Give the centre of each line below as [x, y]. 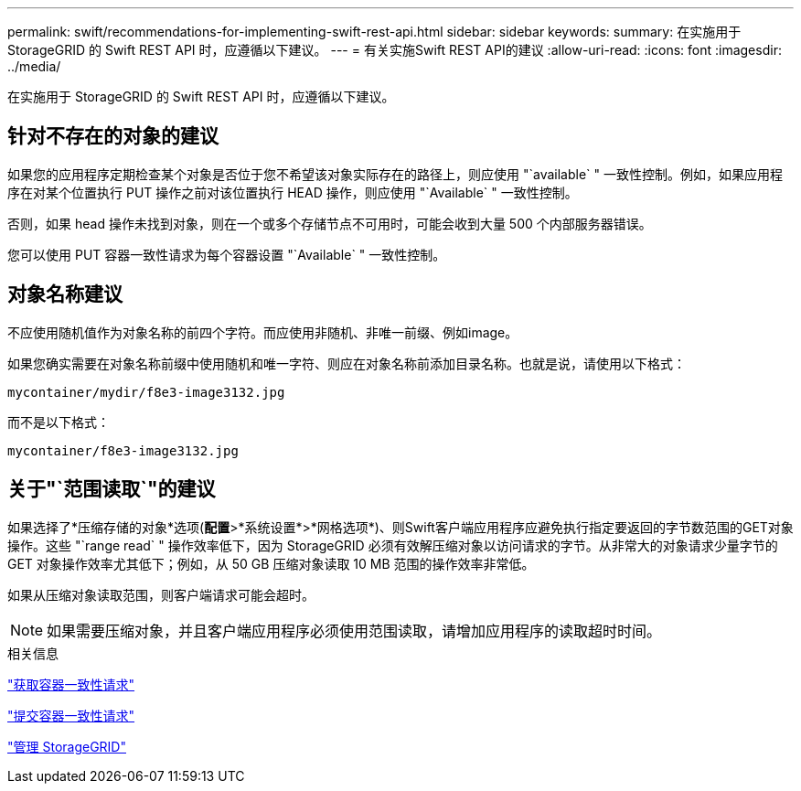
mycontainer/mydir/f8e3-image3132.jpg [146, 392]
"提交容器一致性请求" [71, 715]
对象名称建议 [65, 294]
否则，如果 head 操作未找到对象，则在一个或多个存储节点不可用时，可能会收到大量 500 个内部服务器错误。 [330, 223]
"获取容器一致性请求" [71, 684]
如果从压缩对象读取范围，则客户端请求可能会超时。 [161, 594]
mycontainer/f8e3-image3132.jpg [123, 450]
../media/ [34, 66]
